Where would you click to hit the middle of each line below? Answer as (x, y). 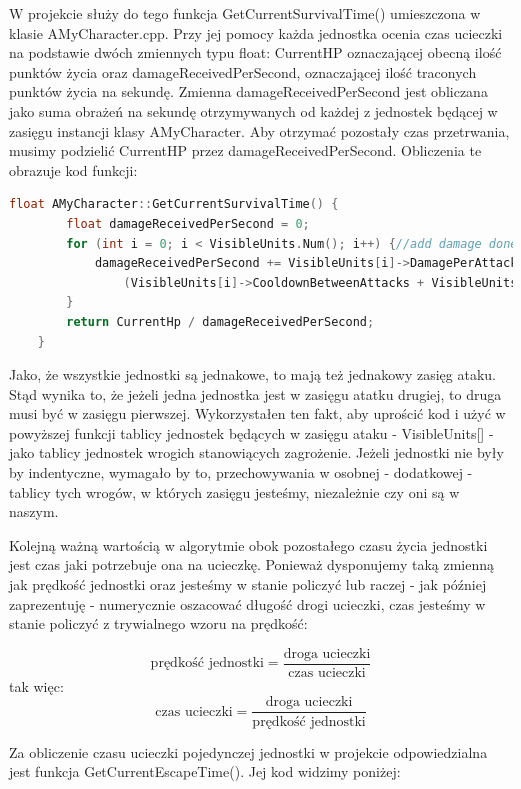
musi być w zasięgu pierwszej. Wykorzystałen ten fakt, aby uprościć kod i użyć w (257, 413)
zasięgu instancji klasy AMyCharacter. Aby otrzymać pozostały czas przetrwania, (259, 130)
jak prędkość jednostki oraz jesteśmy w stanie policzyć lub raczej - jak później (248, 584)
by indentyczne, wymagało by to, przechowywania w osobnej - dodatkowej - (241, 472)
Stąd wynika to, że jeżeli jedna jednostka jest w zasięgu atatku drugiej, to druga (255, 393)
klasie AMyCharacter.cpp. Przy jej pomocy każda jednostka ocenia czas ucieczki (256, 32)
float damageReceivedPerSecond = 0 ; (188, 223)
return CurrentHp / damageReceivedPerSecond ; (220, 321)
